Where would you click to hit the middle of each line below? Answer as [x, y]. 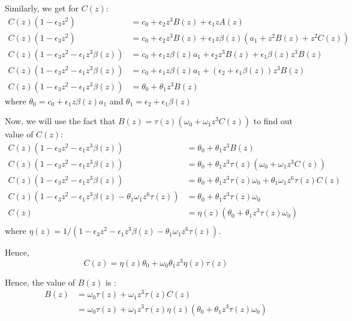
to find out [273, 121]
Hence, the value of [40, 282]
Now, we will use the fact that [60, 121]
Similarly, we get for [42, 8]
